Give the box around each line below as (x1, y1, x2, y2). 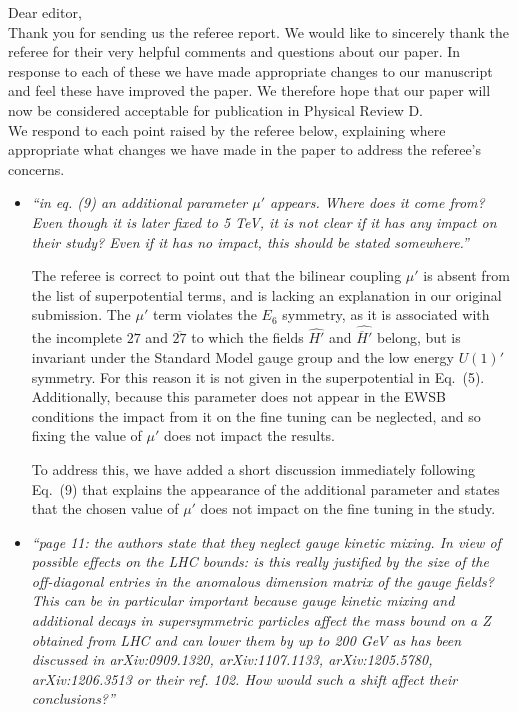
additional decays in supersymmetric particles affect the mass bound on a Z (31, 610, 491, 631)
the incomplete (31, 327, 123, 348)
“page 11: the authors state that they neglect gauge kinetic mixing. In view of (31, 531, 501, 552)
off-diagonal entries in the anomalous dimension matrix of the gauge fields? (31, 570, 494, 591)
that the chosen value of (31, 498, 179, 519)
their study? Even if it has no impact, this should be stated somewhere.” (31, 231, 469, 252)
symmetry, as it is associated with (282, 304, 490, 325)
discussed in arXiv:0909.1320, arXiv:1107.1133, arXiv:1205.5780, (31, 649, 433, 670)
